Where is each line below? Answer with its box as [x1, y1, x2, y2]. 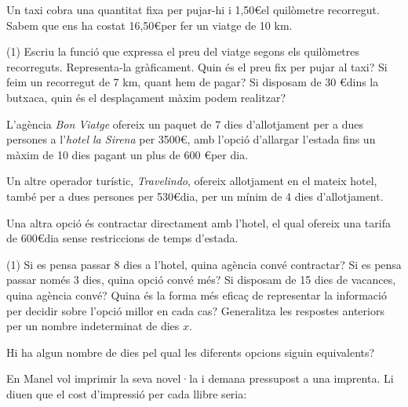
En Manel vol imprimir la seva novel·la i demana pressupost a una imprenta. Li [6, 370, 394, 387]
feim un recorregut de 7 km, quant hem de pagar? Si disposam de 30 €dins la [6, 74, 379, 90]
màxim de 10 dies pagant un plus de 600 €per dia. [6, 146, 249, 162]
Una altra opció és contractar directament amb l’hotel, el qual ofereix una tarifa [6, 214, 391, 231]
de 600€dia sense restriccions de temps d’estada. [6, 230, 239, 246]
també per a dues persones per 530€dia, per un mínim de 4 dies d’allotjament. [6, 187, 384, 204]
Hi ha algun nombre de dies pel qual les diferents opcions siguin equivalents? [6, 343, 375, 360]
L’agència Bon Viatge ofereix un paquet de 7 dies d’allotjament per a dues [6, 115, 363, 132]
